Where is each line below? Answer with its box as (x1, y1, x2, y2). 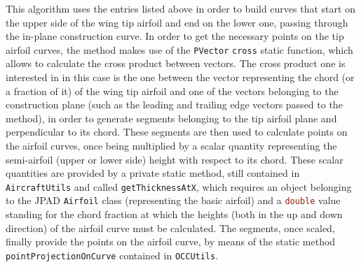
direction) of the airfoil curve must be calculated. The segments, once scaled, (6, 220, 335, 235)
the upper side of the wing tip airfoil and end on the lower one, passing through (6, 15, 348, 29)
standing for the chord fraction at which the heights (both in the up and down (6, 207, 343, 222)
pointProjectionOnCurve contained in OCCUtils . (6, 247, 219, 262)
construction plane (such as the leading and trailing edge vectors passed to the (6, 97, 343, 112)
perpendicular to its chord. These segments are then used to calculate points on (6, 124, 348, 139)
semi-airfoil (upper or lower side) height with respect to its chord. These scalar (6, 152, 343, 166)
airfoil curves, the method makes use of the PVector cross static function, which (6, 42, 353, 57)
